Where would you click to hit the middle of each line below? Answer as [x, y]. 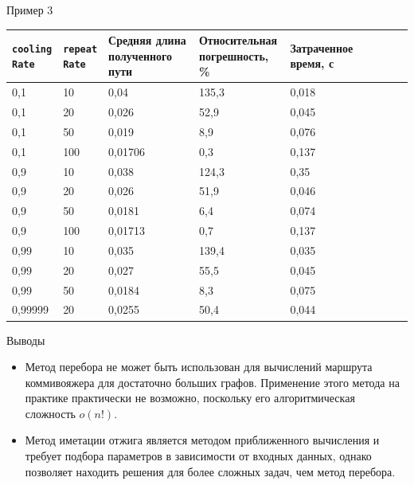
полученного [141, 55]
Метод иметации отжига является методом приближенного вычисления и [202, 440]
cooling [32, 49]
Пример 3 [30, 10]
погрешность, [234, 55]
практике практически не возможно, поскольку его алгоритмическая [190, 398]
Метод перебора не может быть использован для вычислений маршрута [199, 367]
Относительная [238, 40]
